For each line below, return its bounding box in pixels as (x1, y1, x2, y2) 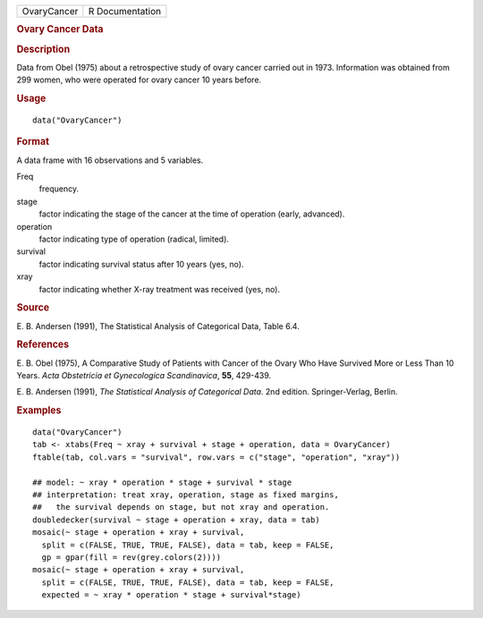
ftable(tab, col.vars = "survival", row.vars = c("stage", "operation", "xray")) (32, 452, 401, 462)
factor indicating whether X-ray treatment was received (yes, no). (38, 284, 281, 294)
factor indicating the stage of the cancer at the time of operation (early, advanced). (38, 208, 345, 219)
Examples (16, 404, 62, 417)
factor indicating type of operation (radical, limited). (38, 233, 230, 244)
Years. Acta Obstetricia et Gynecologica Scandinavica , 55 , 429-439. (16, 370, 272, 381)
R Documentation (88, 5, 162, 17)
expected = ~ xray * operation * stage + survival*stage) (41, 590, 301, 600)
